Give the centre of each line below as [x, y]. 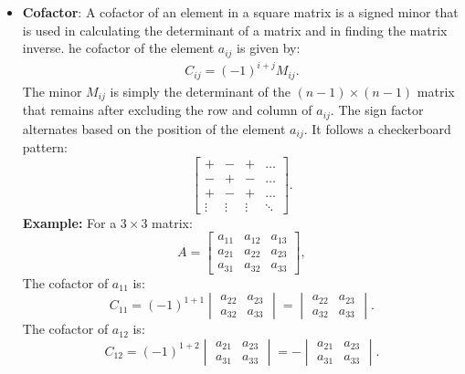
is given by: [269, 48]
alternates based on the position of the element [154, 128]
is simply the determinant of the [200, 91]
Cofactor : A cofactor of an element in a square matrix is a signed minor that [240, 12]
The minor [52, 91]
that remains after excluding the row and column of [167, 110]
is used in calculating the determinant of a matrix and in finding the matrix [235, 30]
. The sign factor [377, 110]
